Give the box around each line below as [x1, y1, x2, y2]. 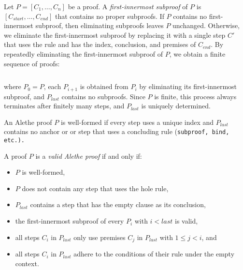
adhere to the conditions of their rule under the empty [73, 249, 235, 259]
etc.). [4, 137, 25, 144]
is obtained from [80, 81, 129, 91]
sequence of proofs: [4, 58, 60, 68]
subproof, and [4, 91, 45, 101]
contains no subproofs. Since [61, 91, 145, 101]
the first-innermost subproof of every [15, 216, 124, 226]
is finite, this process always [154, 91, 237, 101]
